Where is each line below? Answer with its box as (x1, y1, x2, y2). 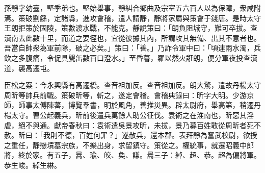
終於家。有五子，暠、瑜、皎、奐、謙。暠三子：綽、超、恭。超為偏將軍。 (18, 150, 261, 160)
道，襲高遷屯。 (4, 62, 54, 73)
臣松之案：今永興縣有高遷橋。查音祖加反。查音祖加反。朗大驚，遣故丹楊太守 (4, 80, 261, 90)
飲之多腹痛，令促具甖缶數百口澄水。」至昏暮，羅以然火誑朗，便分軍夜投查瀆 (4, 52, 257, 63)
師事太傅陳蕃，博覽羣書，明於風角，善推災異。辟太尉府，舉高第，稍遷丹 (18, 100, 261, 110)
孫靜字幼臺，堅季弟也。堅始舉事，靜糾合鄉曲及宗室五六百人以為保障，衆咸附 (4, 3, 261, 13)
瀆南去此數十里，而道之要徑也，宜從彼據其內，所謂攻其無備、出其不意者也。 (4, 32, 261, 43)
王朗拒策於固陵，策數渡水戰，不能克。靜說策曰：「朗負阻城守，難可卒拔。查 (4, 22, 257, 33)
